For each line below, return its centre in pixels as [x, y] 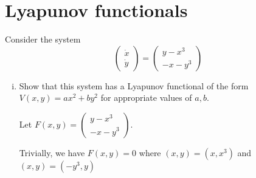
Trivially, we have [52, 152]
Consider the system [43, 39]
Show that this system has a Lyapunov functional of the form [134, 85]
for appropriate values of [146, 98]
